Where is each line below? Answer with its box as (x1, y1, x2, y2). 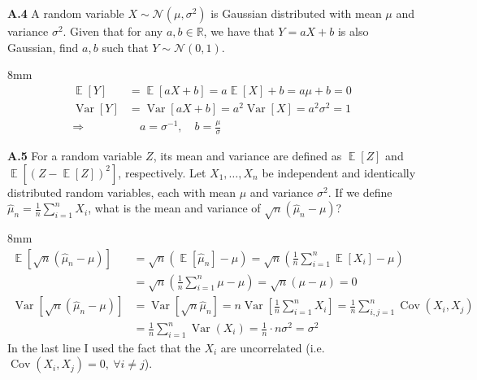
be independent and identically (262, 164, 416, 181)
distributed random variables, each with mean (7, 183, 236, 200)
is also (337, 23, 369, 39)
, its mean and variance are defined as (153, 147, 342, 164)
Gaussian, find (7, 38, 79, 55)
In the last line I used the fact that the (7, 339, 201, 356)
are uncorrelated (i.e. (220, 339, 325, 356)
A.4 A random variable (7, 5, 124, 21)
